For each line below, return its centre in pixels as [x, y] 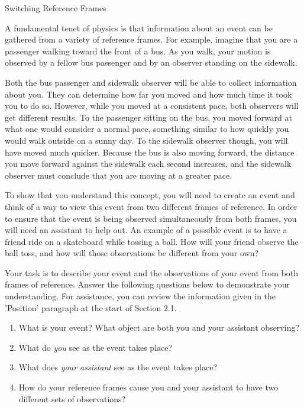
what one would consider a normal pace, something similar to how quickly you [147, 129]
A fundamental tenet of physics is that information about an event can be [139, 28]
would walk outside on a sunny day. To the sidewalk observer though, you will [146, 140]
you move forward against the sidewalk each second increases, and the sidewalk [148, 164]
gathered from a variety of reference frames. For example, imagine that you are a [151, 39]
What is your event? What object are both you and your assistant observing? [159, 327]
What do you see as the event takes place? [96, 347]
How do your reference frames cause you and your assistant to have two [148, 387]
